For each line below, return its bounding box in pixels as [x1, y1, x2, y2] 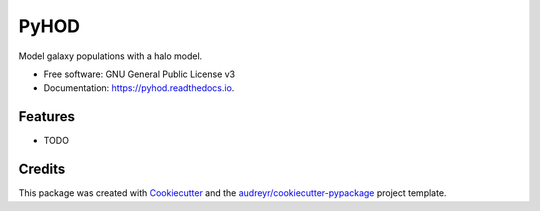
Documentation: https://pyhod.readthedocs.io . [43, 82, 235, 94]
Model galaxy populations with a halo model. [18, 50, 203, 62]
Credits [18, 161, 66, 178]
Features [18, 108, 75, 125]
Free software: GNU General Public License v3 [43, 68, 236, 80]
